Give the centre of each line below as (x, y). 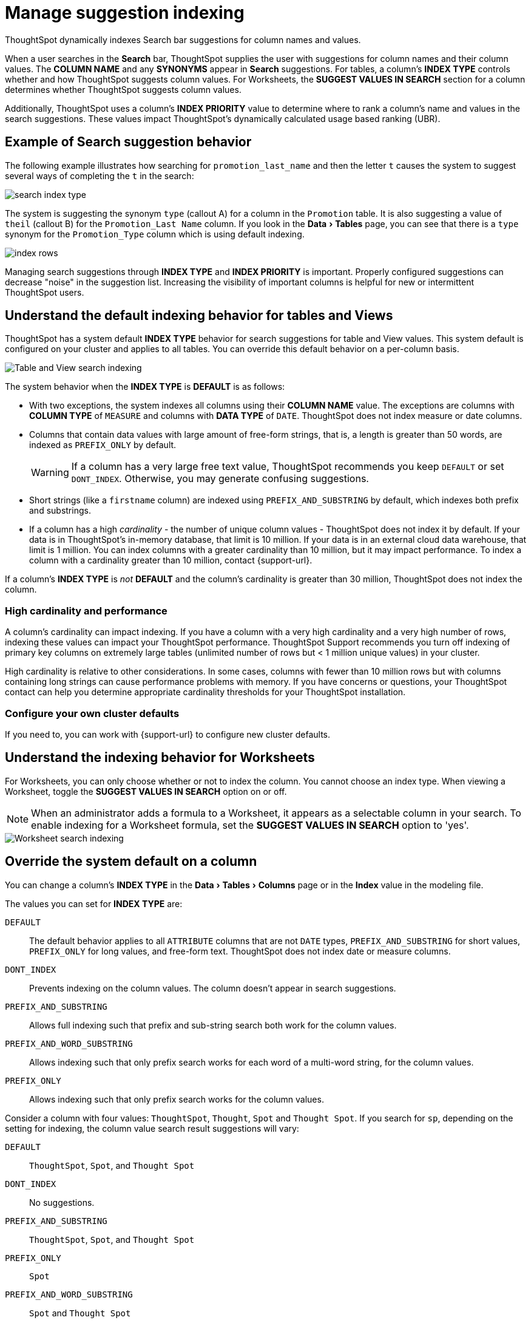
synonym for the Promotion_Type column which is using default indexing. (155, 234)
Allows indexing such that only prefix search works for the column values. (177, 1099)
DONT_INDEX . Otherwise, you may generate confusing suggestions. (220, 479)
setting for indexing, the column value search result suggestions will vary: (152, 1128)
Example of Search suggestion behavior (128, 142)
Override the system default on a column (131, 862)
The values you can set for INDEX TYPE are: (94, 903)
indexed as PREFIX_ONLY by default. (103, 445)
